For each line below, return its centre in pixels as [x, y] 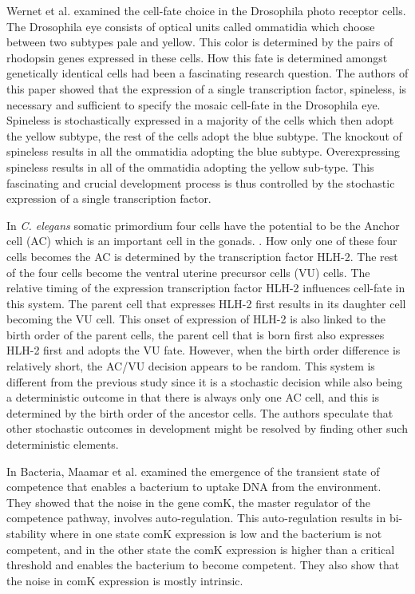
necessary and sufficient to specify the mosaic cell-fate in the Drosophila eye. [194, 104]
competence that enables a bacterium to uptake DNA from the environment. [194, 487]
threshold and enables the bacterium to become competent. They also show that [203, 565]
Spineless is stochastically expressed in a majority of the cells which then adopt [200, 120]
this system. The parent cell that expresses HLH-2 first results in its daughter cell [206, 303]
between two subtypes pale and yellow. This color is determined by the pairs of [200, 42]
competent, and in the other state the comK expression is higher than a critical [201, 549]
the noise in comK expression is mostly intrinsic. [125, 580]
